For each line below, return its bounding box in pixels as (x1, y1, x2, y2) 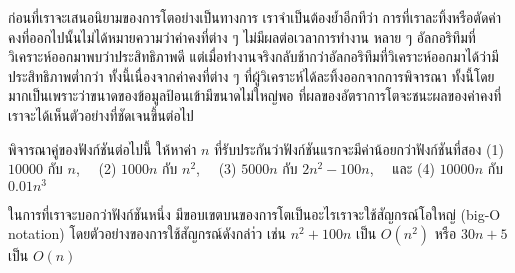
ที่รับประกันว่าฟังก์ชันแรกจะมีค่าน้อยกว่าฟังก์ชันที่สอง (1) (214, 138, 504, 159)
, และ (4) (369, 158, 435, 179)
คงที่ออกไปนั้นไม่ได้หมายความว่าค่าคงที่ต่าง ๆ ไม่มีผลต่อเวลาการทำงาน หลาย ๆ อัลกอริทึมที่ (8, 26, 476, 47)
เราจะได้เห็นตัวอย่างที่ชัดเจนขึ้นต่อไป (8, 104, 194, 125)
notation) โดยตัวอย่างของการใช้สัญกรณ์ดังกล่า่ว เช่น (8, 223, 286, 244)
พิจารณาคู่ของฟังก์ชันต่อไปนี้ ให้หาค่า (8, 138, 197, 159)
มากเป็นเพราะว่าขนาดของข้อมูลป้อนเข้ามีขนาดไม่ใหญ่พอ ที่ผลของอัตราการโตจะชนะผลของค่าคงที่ (8, 85, 502, 106)
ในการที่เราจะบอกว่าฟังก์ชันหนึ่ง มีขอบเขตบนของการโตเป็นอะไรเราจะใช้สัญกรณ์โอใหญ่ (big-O (8, 203, 501, 224)
